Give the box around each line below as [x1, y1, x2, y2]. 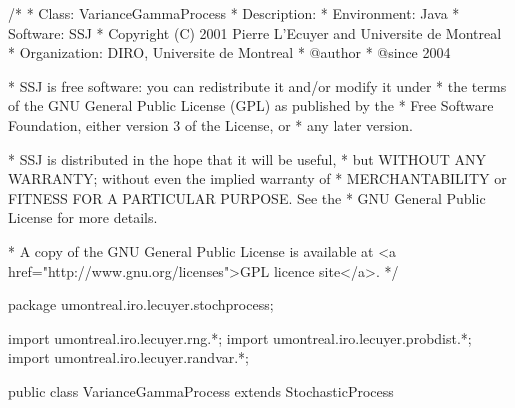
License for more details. [8, 207, 158, 228]
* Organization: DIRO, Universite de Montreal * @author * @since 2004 [8, 42, 451, 63]
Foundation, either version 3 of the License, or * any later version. [8, 114, 413, 135]
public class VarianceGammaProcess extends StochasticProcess [8, 380, 394, 401]
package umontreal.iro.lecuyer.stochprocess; [8, 294, 274, 315]
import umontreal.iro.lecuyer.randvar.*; [8, 347, 250, 368]
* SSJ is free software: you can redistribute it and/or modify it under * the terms [8, 75, 507, 96]
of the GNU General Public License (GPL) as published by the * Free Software [8, 95, 494, 116]
